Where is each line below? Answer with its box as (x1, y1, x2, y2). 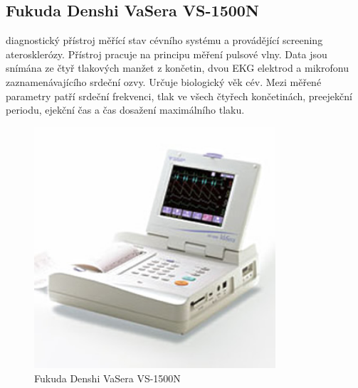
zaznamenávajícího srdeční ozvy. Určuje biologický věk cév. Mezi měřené (6, 74, 322, 89)
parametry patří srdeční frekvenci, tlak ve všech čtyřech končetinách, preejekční (6, 88, 352, 103)
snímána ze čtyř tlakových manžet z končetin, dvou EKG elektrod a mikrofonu (6, 60, 349, 75)
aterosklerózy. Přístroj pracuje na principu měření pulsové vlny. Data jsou (6, 46, 327, 61)
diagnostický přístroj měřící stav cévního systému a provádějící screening (6, 33, 323, 48)
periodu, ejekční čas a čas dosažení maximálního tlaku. (6, 102, 245, 117)
